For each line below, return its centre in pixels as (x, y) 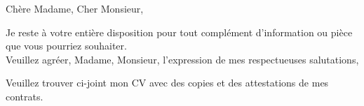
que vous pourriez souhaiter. (66, 46)
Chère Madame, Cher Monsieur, (75, 8)
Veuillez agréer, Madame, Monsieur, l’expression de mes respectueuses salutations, (182, 59)
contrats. (25, 96)
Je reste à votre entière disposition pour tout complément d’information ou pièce (179, 32)
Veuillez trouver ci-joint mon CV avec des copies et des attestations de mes (167, 83)
